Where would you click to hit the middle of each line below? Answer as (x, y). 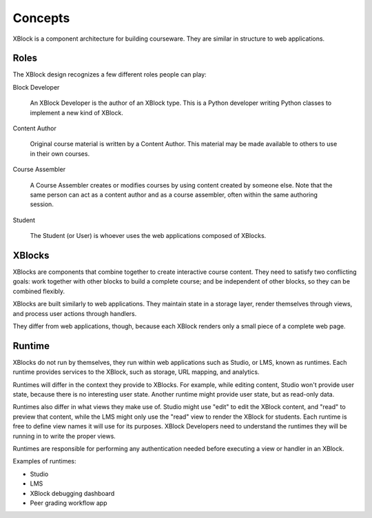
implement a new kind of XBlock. (76, 112)
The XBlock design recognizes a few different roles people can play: (110, 74)
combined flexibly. (39, 291)
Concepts (41, 18)
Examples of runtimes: (44, 461)
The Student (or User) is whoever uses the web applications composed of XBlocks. (148, 236)
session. (42, 204)
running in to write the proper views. (64, 436)
